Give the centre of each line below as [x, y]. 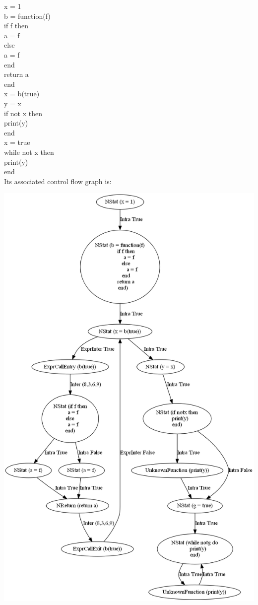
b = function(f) [27, 16]
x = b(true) [22, 94]
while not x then [29, 152]
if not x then [23, 113]
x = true [17, 142]
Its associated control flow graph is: [58, 181]
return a [16, 74]
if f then [16, 26]
